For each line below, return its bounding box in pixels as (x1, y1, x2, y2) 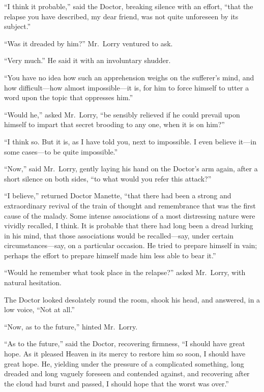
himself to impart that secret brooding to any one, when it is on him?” (4, 119, 225, 130)
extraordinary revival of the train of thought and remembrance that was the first (4, 200, 256, 210)
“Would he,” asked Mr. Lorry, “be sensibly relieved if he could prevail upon (4, 109, 240, 119)
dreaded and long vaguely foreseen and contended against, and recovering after (4, 368, 250, 379)
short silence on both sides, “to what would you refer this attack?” (4, 173, 212, 184)
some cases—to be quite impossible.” (4, 146, 118, 157)
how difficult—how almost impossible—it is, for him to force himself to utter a (4, 82, 249, 93)
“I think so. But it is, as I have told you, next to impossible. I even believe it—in (4, 136, 256, 146)
